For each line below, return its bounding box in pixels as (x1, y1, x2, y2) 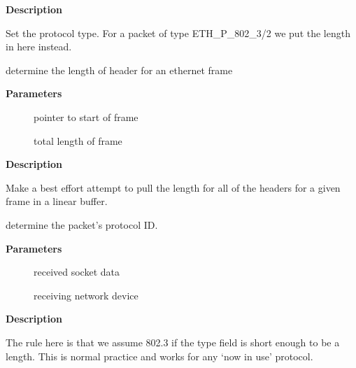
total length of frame (34, 133, 122, 148)
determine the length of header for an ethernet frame (6, 62, 233, 77)
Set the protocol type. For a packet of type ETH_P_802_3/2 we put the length (6, 25, 350, 40)
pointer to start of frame (34, 109, 138, 124)
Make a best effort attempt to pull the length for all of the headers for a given (6, 180, 341, 194)
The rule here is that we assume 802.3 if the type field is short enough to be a (6, 334, 340, 349)
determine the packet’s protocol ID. (6, 217, 158, 232)
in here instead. (6, 39, 72, 54)
